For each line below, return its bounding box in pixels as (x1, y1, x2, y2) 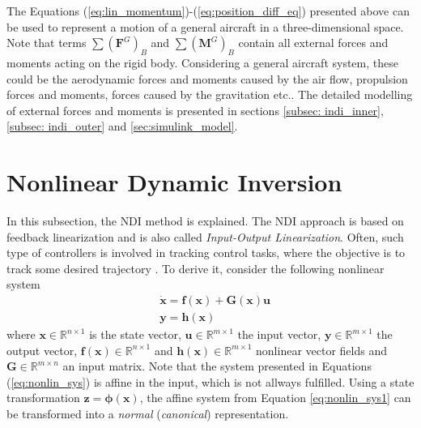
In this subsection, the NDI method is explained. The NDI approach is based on (6, 212, 404, 229)
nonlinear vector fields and (256, 341, 388, 358)
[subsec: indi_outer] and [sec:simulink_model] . (6, 118, 238, 135)
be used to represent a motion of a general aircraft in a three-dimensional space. (6, 18, 404, 35)
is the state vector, (89, 326, 181, 343)
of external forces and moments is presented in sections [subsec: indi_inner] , (6, 101, 384, 118)
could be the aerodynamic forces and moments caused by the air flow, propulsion (6, 70, 408, 87)
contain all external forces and (238, 34, 389, 51)
